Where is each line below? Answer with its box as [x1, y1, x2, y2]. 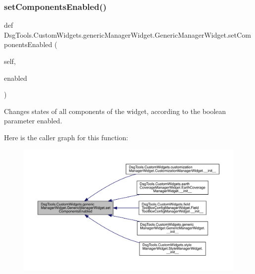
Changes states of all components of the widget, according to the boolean [4, 106, 226, 116]
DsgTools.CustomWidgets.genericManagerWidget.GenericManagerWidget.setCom [4, 29, 251, 40]
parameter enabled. [4, 115, 62, 126]
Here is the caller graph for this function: [4, 132, 128, 142]
